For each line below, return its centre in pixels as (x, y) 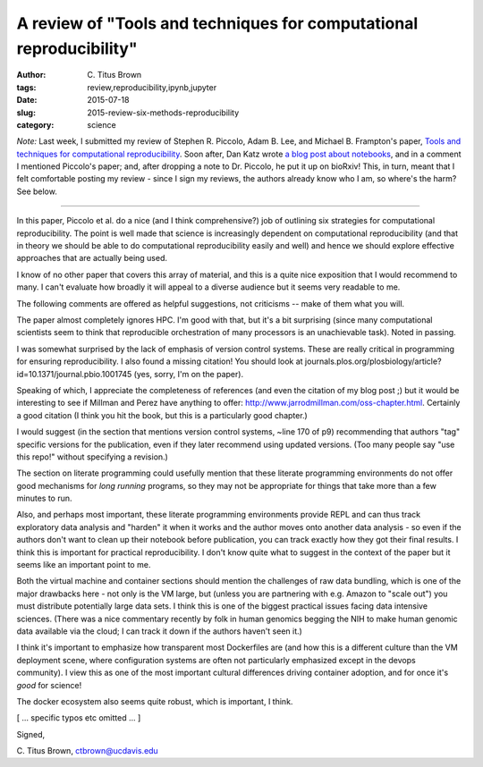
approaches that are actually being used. (92, 258)
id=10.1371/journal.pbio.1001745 (74, 374)
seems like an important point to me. (84, 565)
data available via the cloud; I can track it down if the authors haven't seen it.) (160, 631)
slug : (26, 113)
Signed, (30, 734)
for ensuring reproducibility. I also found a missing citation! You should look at (160, 361)
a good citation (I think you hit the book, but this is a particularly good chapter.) (162, 415)
